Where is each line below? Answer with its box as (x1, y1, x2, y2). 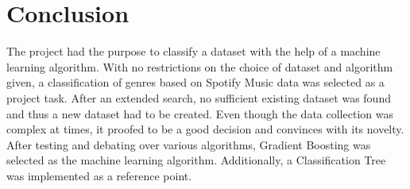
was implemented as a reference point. (6, 167, 192, 183)
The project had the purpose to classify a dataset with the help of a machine (6, 43, 381, 60)
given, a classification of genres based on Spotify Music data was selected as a (6, 74, 385, 91)
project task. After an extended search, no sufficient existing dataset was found (6, 89, 391, 106)
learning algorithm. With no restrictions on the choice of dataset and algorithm (6, 58, 393, 75)
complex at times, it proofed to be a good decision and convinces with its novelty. (6, 121, 404, 137)
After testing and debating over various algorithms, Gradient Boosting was (6, 136, 371, 152)
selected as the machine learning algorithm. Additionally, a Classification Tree (6, 152, 386, 168)
